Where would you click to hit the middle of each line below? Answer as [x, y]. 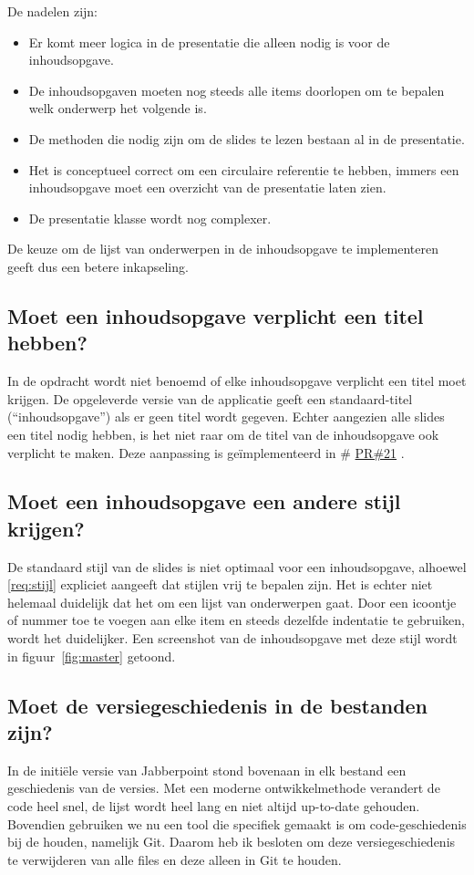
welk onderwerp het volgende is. [118, 108]
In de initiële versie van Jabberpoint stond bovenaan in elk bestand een [207, 770]
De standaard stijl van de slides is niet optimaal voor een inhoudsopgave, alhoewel [237, 566]
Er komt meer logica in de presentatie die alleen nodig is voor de [209, 42]
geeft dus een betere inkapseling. [98, 266]
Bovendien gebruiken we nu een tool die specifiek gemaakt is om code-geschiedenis [237, 823]
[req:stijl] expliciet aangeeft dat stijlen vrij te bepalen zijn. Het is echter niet [220, 584]
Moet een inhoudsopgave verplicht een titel [216, 315]
